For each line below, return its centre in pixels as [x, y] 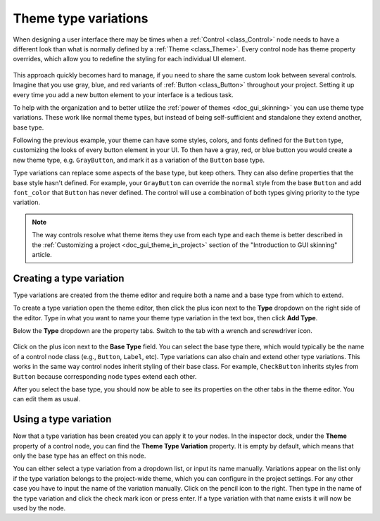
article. [42, 254]
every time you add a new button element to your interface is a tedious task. [123, 94]
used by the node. [39, 508]
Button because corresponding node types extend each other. [105, 376]
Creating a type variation [69, 278]
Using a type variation [62, 419]
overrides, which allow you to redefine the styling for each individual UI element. [129, 59]
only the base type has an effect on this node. [80, 456]
